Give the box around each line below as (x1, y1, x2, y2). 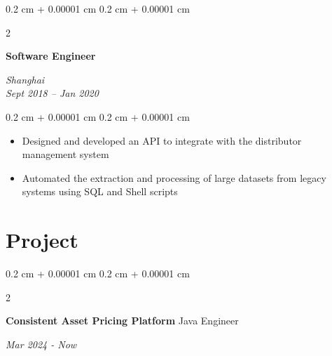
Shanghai (6, 72, 45, 86)
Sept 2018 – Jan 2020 (6, 86, 99, 100)
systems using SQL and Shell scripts (22, 184, 178, 199)
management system (22, 147, 109, 161)
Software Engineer (6, 48, 96, 63)
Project (6, 225, 78, 254)
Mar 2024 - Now (6, 336, 77, 351)
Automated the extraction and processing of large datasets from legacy (22, 170, 326, 185)
